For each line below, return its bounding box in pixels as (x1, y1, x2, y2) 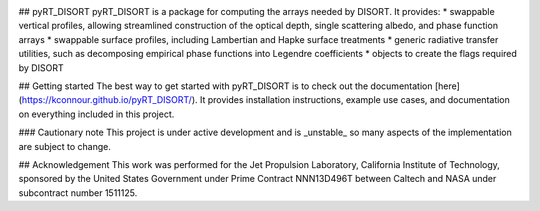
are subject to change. (18, 140, 112, 152)
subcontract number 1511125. (18, 186, 138, 199)
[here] (434, 80, 460, 92)
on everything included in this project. (18, 108, 175, 120)
